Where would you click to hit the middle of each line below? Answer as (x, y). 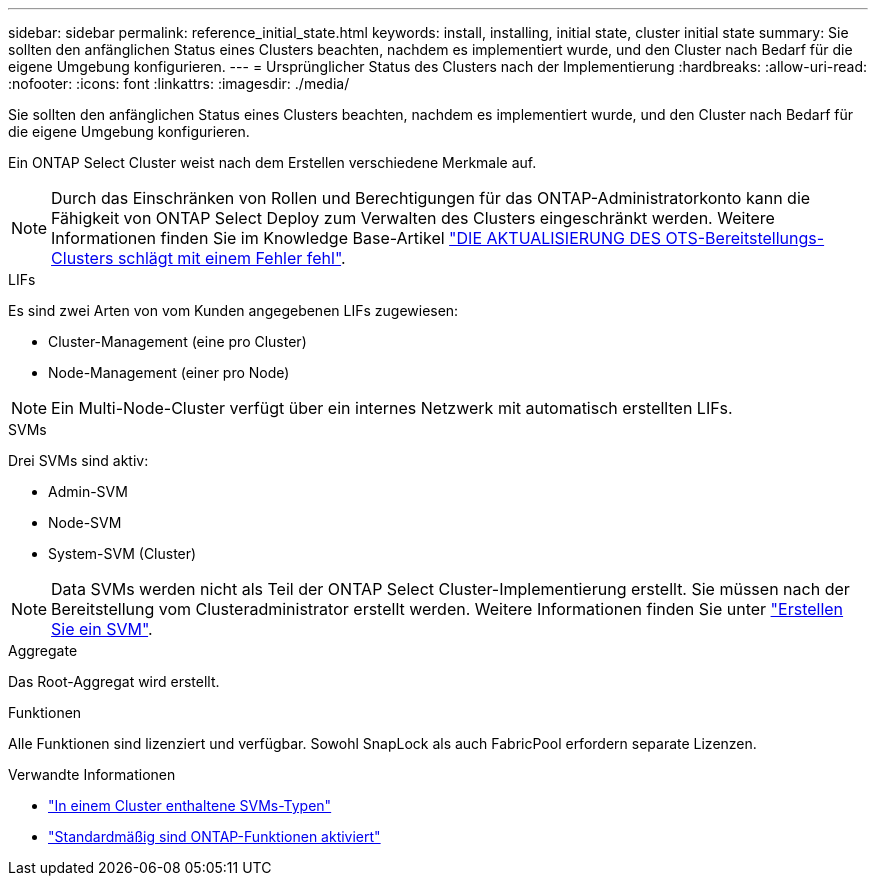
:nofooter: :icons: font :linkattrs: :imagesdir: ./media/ (179, 83)
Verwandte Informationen (92, 774)
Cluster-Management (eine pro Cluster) (177, 341)
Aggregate (43, 650)
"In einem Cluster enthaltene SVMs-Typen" (190, 805)
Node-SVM (85, 522)
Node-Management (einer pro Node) (169, 372)
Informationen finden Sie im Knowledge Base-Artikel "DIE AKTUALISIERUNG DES (356, 238)
